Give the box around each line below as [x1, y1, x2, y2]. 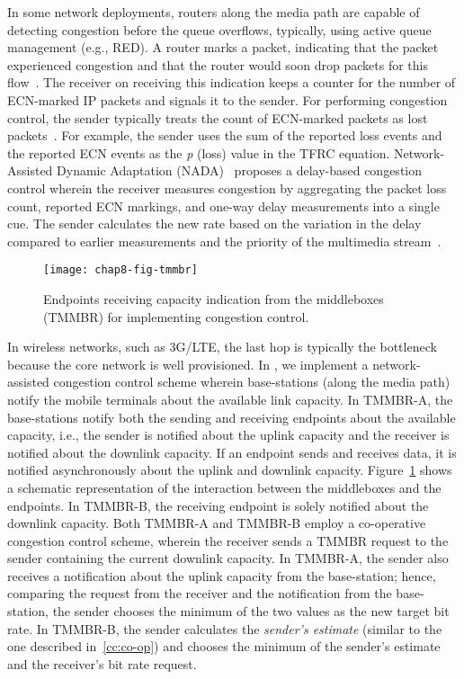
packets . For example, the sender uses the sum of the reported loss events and [7, 126, 442, 145]
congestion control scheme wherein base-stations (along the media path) [53, 372, 451, 391]
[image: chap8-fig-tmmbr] [43, 264, 198, 277]
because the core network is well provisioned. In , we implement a [7, 354, 369, 373]
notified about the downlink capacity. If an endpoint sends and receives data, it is [7, 442, 457, 461]
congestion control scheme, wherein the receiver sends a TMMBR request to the [7, 531, 449, 549]
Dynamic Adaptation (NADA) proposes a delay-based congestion [57, 161, 423, 180]
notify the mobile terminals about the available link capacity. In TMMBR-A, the [7, 389, 453, 408]
